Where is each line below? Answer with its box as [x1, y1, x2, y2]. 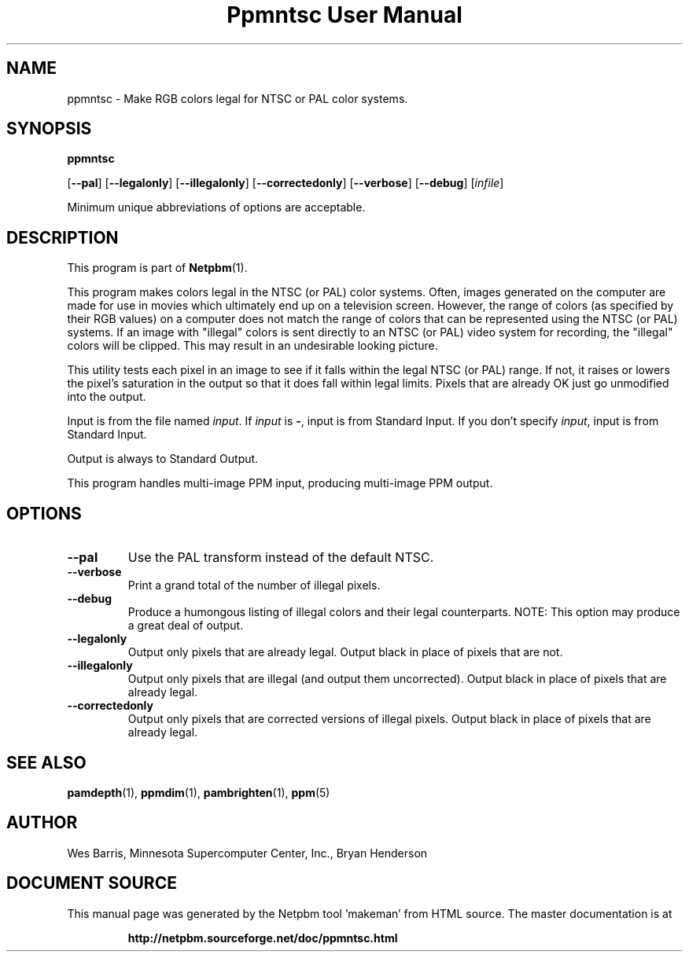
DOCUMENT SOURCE [6, 873, 177, 894]
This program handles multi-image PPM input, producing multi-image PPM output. [67, 476, 493, 490]
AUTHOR [6, 813, 78, 833]
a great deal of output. [127, 618, 244, 633]
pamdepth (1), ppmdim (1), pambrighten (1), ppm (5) [67, 785, 330, 799]
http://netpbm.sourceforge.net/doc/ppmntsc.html [127, 930, 398, 945]
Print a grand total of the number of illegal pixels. [127, 578, 381, 593]
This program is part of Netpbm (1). [67, 261, 248, 275]
